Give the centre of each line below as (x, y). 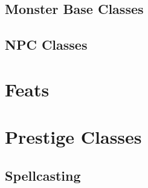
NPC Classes (46, 45)
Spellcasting (43, 175)
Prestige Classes (73, 137)
